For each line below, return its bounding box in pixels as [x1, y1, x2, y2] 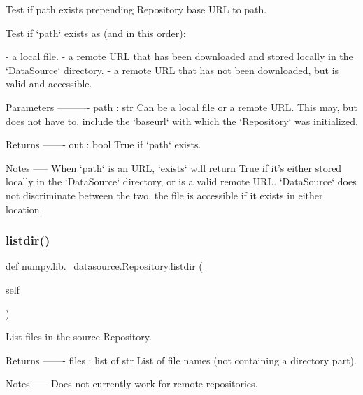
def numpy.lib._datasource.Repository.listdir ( [6, 259, 203, 273]
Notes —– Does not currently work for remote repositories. [6, 376, 258, 391]
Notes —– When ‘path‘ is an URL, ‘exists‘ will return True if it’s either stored [6, 160, 342, 175]
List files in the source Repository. [6, 329, 152, 344]
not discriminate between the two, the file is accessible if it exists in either [6, 187, 323, 202]
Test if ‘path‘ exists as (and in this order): [6, 25, 186, 40]
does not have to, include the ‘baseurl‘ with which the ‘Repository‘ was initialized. [6, 113, 358, 128]
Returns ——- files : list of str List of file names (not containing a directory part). [6, 352, 357, 367]
